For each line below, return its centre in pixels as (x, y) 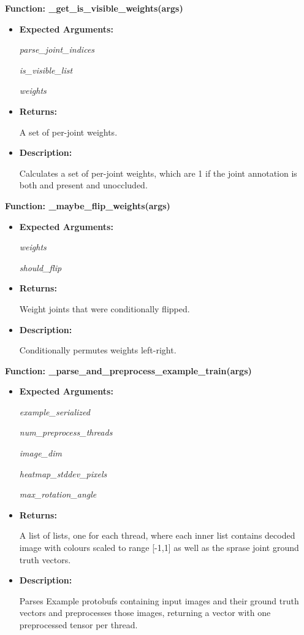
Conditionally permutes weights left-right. (98, 350)
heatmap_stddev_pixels (63, 473)
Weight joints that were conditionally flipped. (104, 308)
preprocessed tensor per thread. (78, 625)
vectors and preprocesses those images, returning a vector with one (145, 613)
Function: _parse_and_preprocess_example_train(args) (128, 370)
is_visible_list (46, 70)
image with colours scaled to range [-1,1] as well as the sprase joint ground (159, 548)
